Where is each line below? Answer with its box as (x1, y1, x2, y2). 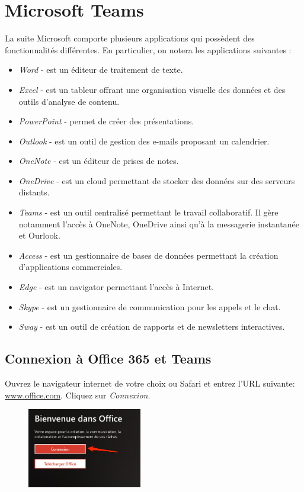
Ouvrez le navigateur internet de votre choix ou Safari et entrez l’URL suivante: (5, 377, 295, 390)
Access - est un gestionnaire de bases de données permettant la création (18, 249, 279, 261)
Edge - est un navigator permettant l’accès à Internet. (18, 281, 215, 293)
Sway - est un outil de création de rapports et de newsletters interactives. (18, 320, 285, 333)
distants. (18, 186, 50, 198)
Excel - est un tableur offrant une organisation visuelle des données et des (18, 83, 286, 95)
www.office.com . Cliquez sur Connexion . (5, 388, 151, 401)
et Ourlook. (18, 229, 60, 242)
